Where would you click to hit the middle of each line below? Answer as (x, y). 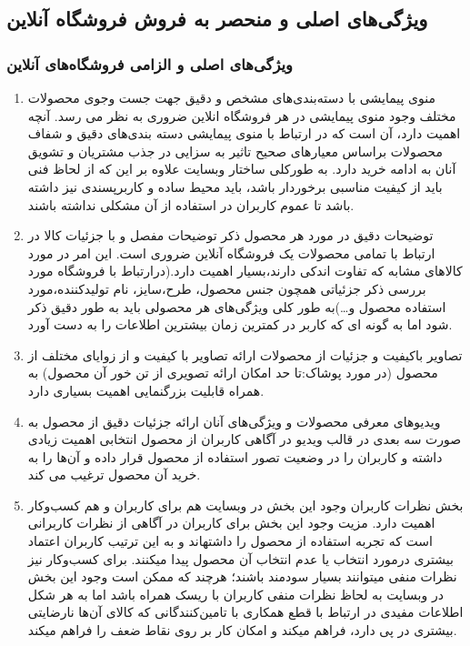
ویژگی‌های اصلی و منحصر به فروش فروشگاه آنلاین (217, 19)
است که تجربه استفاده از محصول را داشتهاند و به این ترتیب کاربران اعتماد (230, 541)
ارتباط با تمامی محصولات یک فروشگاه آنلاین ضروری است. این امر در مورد (231, 252)
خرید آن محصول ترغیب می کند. (114, 474)
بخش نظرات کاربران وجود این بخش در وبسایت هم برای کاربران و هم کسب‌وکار (245, 505)
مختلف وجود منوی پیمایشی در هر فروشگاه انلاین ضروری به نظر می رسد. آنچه (242, 115)
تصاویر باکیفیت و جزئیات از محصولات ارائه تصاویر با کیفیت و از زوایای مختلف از (245, 354)
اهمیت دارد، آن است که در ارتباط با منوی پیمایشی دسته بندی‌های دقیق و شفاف (244, 133)
